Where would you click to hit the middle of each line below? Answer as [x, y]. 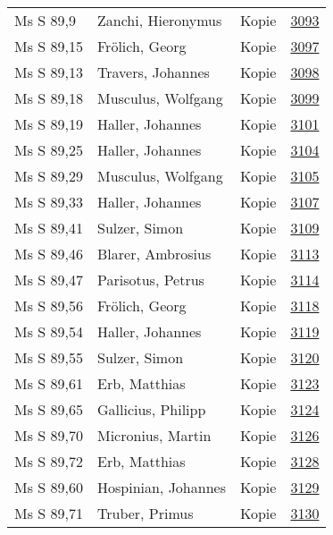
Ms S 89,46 [49, 254]
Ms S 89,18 [49, 98]
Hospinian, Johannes [161, 487]
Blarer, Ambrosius [154, 254]
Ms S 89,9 [45, 20]
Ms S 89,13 [49, 72]
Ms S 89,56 [49, 306]
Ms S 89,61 [49, 383]
